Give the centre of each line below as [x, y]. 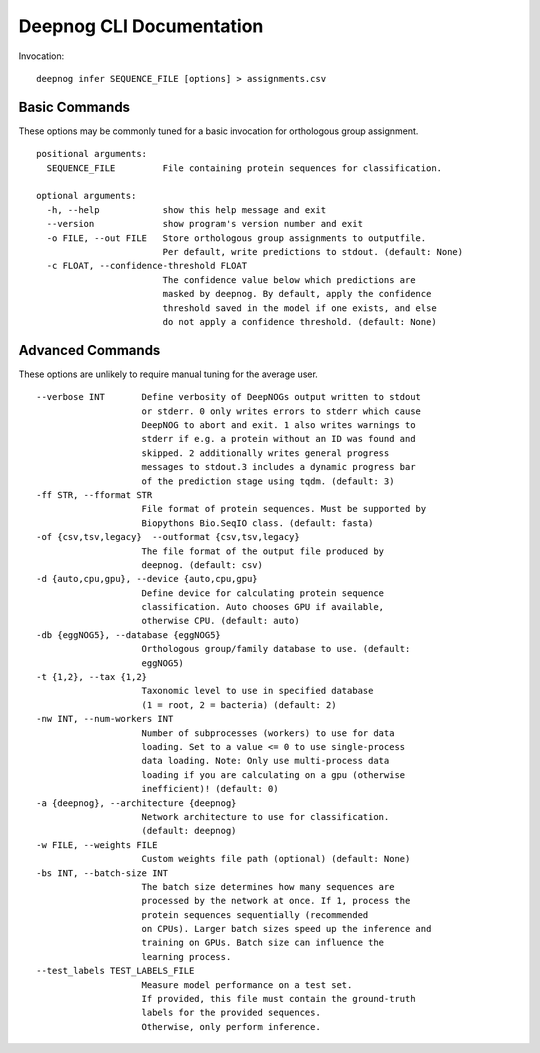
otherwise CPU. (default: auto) [220, 621]
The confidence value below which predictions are [289, 279]
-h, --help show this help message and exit [186, 209]
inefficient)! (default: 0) [210, 789]
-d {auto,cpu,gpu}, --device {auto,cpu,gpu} [147, 579]
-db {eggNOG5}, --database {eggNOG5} [129, 634]
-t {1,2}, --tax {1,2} [92, 677]
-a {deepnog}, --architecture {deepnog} [136, 803]
